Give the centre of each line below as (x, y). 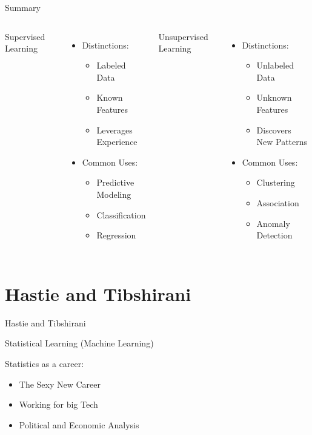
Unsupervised (183, 36)
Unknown (274, 97)
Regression (116, 235)
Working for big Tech (58, 404)
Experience (117, 142)
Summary (23, 7)
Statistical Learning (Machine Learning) (79, 343)
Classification (121, 214)
